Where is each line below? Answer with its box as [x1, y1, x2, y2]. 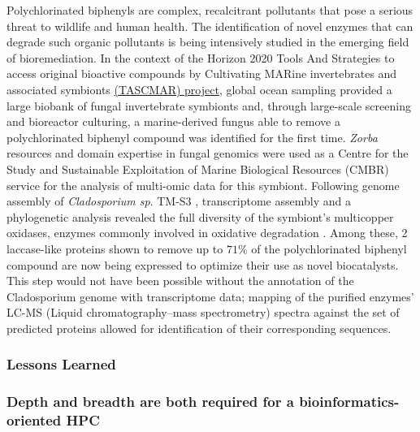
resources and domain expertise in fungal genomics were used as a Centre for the [6, 145, 409, 162]
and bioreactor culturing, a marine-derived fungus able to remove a [6, 113, 340, 130]
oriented [6, 410, 62, 430]
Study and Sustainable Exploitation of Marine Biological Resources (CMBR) [6, 160, 389, 177]
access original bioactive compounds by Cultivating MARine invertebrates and [6, 65, 397, 82]
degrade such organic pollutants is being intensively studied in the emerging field [6, 33, 409, 50]
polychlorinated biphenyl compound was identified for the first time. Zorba [6, 128, 378, 145]
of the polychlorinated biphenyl [251, 240, 407, 257]
